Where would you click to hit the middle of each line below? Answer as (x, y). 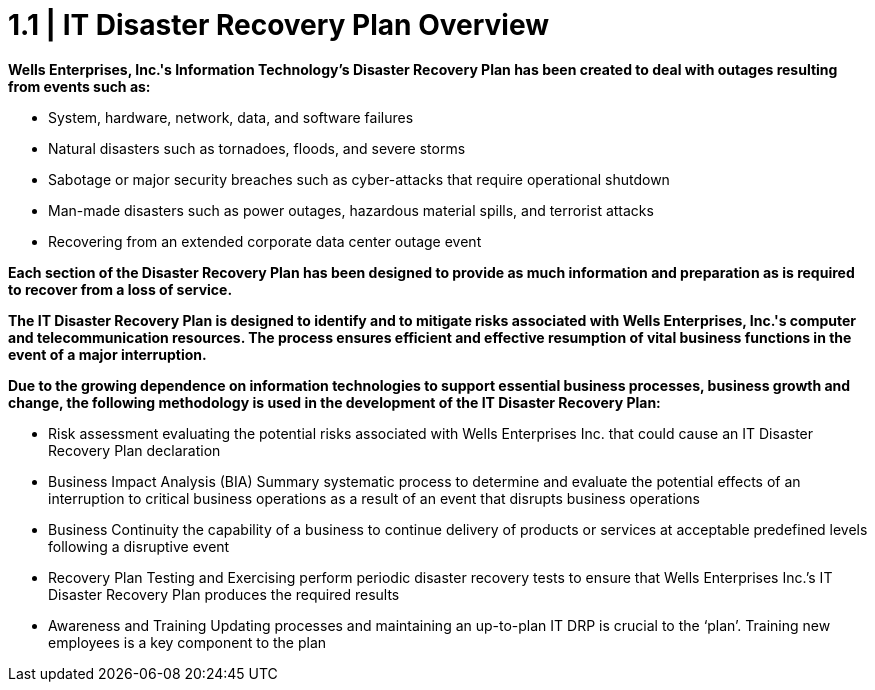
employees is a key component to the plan (187, 642)
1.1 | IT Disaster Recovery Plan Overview (278, 25)
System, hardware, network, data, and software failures (231, 117)
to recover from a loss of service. (120, 289)
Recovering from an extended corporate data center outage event (265, 241)
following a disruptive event (139, 546)
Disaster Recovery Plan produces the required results (224, 594)
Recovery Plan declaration (134, 450)
